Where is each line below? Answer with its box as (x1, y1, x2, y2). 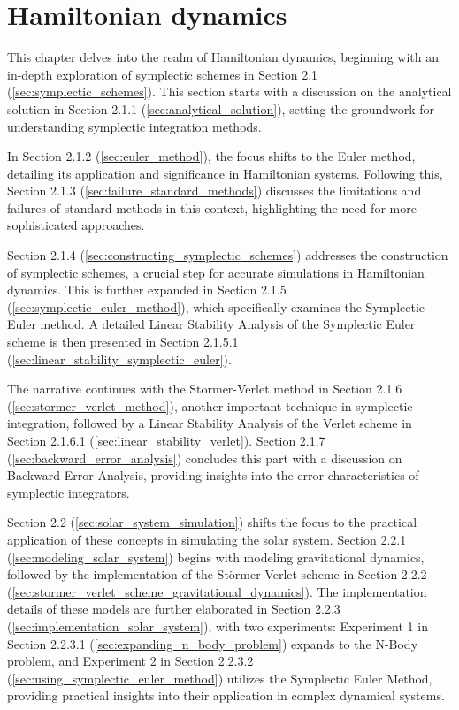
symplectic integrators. (7, 483, 130, 501)
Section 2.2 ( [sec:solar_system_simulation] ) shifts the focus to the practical (7, 513, 417, 531)
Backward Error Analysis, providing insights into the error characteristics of (7, 466, 419, 485)
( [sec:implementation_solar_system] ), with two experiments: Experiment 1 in (7, 616, 428, 635)
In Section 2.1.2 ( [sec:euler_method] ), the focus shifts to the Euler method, (7, 147, 416, 165)
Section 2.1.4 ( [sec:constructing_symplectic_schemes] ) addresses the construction (7, 246, 448, 264)
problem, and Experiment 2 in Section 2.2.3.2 (7, 652, 254, 670)
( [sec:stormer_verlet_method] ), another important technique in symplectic (7, 396, 413, 415)
